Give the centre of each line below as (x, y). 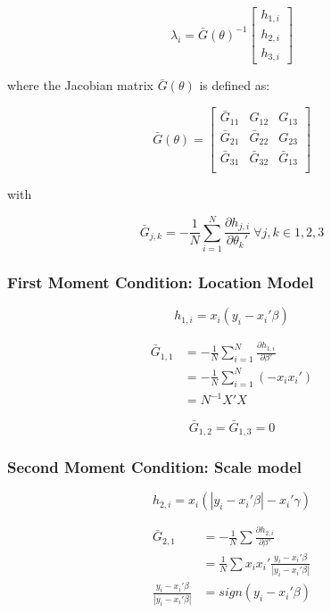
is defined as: (235, 85)
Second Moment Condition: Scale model (155, 466)
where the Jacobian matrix (80, 85)
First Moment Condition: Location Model (161, 282)
